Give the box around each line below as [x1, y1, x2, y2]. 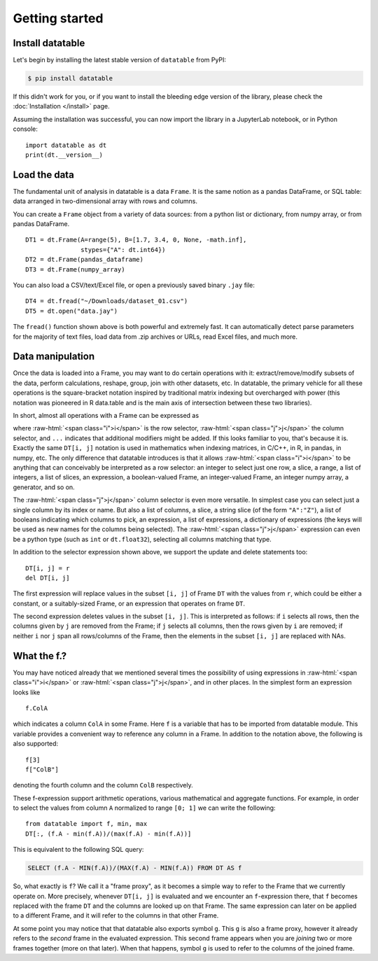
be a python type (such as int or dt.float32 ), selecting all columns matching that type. [13, 535, 272, 543]
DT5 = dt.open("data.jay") [25, 307, 118, 315]
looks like [13, 688, 41, 696]
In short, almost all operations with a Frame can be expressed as [13, 412, 199, 420]
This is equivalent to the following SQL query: [13, 846, 144, 854]
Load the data [13, 169, 75, 181]
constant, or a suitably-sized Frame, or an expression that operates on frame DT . [13, 599, 245, 608]
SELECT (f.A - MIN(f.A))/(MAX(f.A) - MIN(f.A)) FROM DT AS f [27, 864, 242, 872]
